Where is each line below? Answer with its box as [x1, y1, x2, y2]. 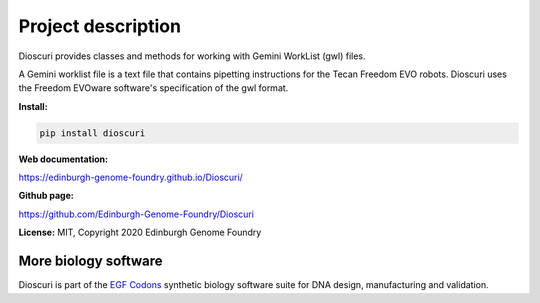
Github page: [18, 190, 74, 202]
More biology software [18, 253, 164, 270]
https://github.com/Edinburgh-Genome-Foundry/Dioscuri [18, 208, 255, 220]
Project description [18, 15, 182, 37]
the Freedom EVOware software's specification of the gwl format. [18, 82, 289, 94]
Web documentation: [18, 153, 109, 165]
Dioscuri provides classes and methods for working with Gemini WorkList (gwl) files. [18, 50, 366, 62]
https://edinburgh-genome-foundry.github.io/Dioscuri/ [18, 171, 244, 184]
